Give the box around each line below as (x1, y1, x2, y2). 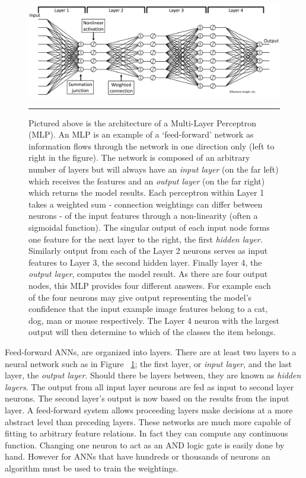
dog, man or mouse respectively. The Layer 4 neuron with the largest (28, 314, 279, 326)
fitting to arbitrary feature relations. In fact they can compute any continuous (5, 427, 288, 439)
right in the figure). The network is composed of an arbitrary (28, 151, 250, 164)
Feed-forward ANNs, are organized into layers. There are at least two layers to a (5, 345, 297, 358)
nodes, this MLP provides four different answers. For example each (28, 279, 271, 291)
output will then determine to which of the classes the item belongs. (28, 326, 276, 338)
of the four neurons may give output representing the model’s (28, 291, 252, 303)
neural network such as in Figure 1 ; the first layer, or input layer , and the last (5, 357, 292, 369)
